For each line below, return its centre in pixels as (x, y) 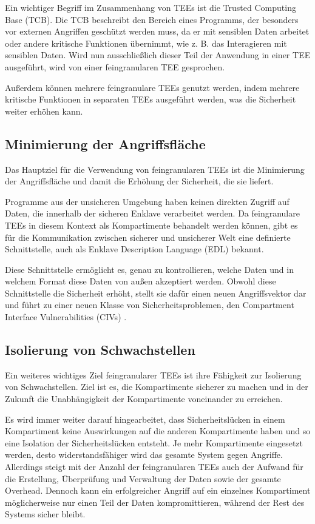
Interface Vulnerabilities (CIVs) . (66, 317)
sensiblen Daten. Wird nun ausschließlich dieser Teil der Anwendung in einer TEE (158, 55)
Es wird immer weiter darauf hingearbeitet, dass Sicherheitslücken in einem (145, 419)
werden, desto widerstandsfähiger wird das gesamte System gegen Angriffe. (144, 455)
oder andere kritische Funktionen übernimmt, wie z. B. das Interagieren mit (146, 43)
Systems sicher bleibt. (45, 514)
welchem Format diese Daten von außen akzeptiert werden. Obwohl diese (141, 281)
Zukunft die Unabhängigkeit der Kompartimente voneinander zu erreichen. (144, 399)
